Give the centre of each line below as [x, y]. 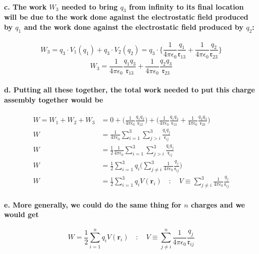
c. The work [25, 6]
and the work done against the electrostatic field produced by [134, 27]
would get [21, 214]
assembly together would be [54, 99]
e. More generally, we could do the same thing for [93, 204]
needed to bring [89, 6]
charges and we [218, 204]
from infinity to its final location [186, 6]
